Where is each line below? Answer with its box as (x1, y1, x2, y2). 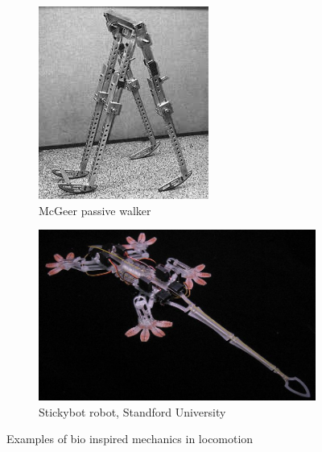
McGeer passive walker (39, 201, 151, 218)
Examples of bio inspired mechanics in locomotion (6, 430, 254, 447)
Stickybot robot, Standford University (39, 403, 226, 420)
